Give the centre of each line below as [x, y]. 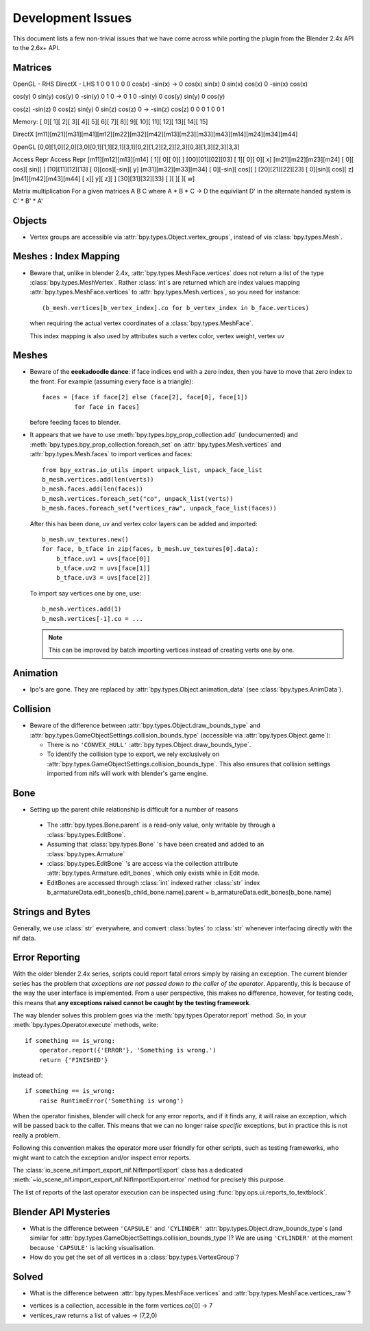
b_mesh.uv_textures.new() [86, 539]
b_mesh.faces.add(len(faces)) [93, 489]
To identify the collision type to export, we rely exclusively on [133, 754]
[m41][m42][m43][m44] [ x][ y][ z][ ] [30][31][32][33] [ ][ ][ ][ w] [104, 178]
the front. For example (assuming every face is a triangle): [111, 381]
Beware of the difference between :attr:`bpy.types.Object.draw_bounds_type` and [145, 726]
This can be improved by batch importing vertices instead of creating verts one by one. [171, 650]
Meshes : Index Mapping [66, 256]
